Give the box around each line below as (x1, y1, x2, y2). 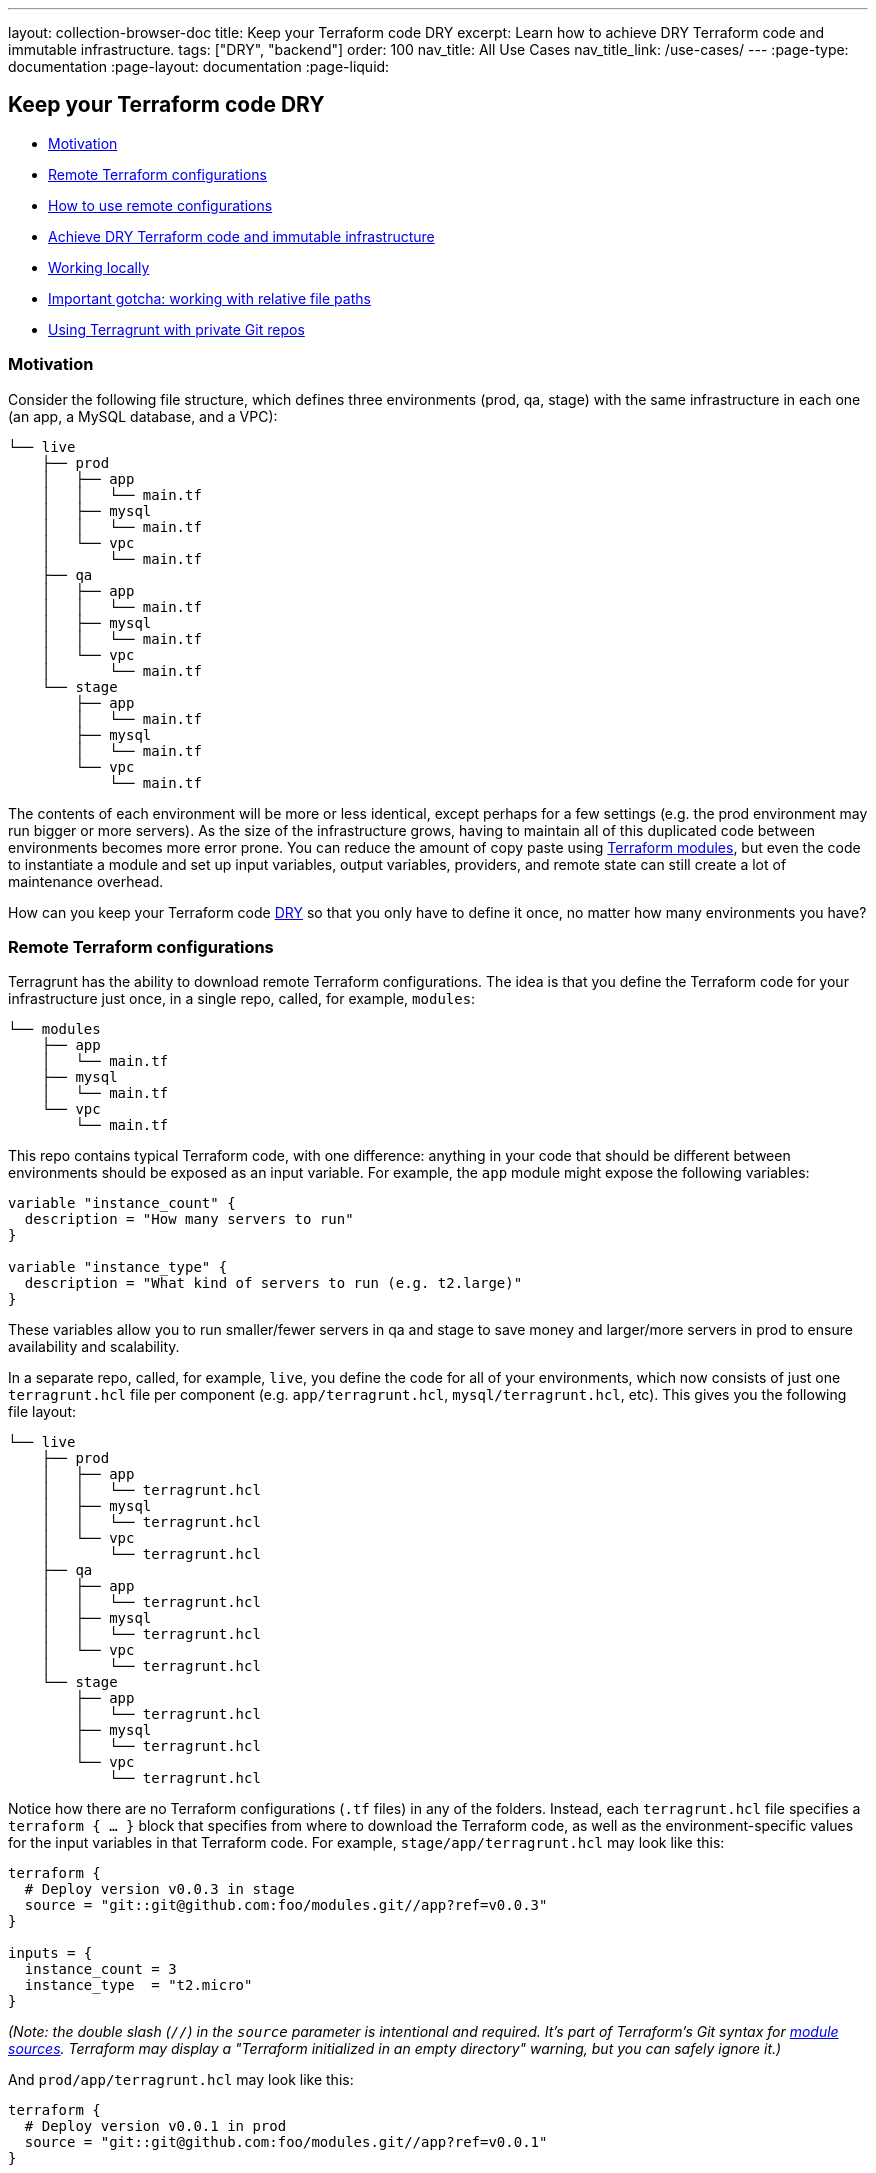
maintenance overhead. (8, 872, 164, 890)
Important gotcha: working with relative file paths (48, 289, 371, 307)
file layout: (8, 1403, 76, 1421)
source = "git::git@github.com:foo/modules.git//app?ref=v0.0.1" (24, 2134, 548, 2151)
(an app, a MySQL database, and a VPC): (8, 407, 278, 425)
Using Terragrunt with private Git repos (48, 320, 305, 338)
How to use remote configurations (48, 196, 273, 214)
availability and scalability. (8, 1338, 180, 1356)
